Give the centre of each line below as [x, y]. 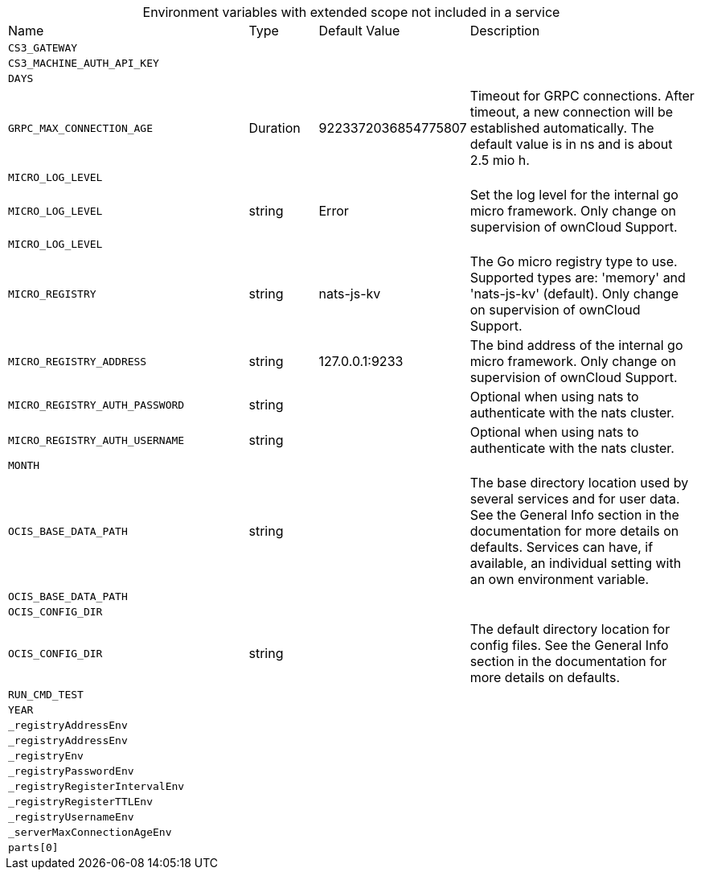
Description [505, 31]
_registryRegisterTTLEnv [81, 802]
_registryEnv [46, 756]
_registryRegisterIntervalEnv [96, 786]
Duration [275, 128]
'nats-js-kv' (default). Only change [574, 294]
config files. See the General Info [569, 645]
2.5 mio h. [500, 160]
